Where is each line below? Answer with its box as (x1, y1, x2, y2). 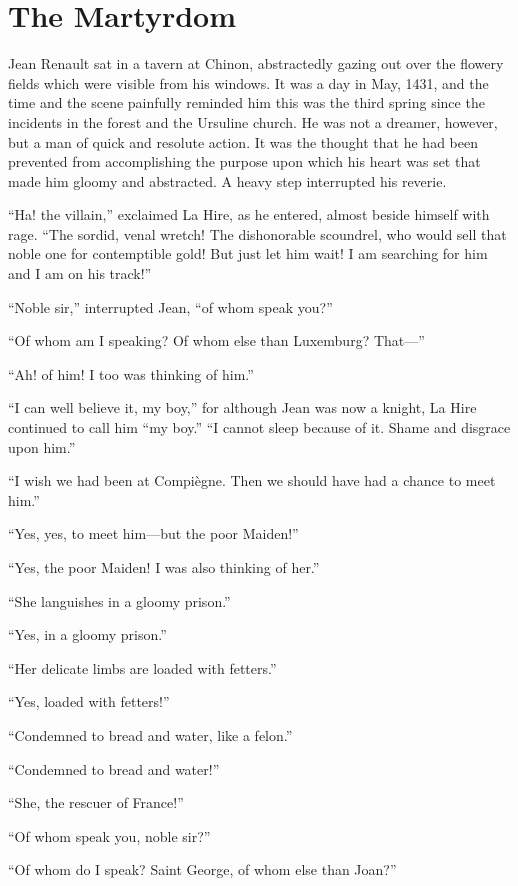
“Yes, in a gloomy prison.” (8, 624, 167, 645)
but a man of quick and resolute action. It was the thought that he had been (8, 131, 478, 152)
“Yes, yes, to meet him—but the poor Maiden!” (8, 523, 299, 544)
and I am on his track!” (8, 263, 152, 284)
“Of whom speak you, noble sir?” (8, 825, 211, 846)
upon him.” (8, 436, 76, 457)
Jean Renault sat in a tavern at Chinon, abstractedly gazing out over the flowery (8, 53, 504, 74)
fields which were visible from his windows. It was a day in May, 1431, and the (8, 72, 489, 93)
